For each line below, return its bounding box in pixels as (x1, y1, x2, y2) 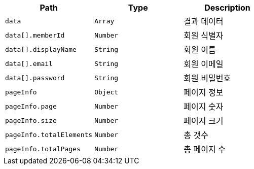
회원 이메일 (184, 59, 224, 69)
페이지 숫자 (184, 102, 224, 112)
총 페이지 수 (184, 144, 226, 154)
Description (204, 3, 250, 13)
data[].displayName (5, 45, 77, 53)
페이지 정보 (184, 87, 224, 97)
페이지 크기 (184, 116, 224, 126)
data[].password (5, 74, 65, 82)
